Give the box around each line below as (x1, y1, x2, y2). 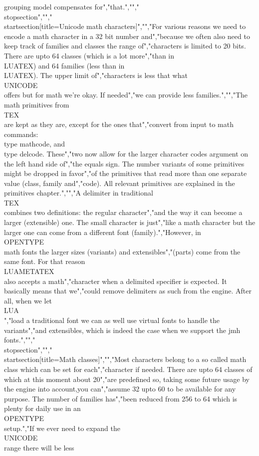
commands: (4, 128, 38, 139)
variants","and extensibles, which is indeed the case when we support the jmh (4, 324, 241, 335)
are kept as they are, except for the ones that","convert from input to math (4, 119, 234, 129)
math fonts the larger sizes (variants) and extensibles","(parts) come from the (4, 246, 241, 256)
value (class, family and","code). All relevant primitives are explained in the (4, 177, 235, 188)
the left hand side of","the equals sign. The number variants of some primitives (4, 158, 245, 168)
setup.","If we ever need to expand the (4, 422, 121, 433)
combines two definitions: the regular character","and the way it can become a (4, 207, 243, 217)
